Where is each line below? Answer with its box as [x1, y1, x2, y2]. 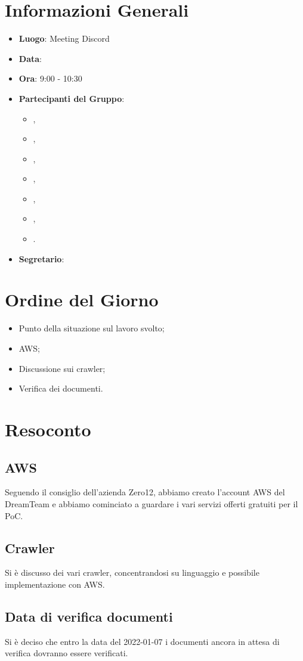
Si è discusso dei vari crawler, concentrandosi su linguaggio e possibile [5, 566, 259, 579]
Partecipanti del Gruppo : [18, 92, 125, 104]
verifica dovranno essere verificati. [5, 647, 128, 659]
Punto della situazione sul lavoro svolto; [18, 322, 165, 334]
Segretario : [18, 252, 64, 265]
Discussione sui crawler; [18, 362, 106, 374]
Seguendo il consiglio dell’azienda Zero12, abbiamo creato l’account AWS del [5, 486, 285, 498]
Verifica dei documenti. [18, 382, 103, 395]
